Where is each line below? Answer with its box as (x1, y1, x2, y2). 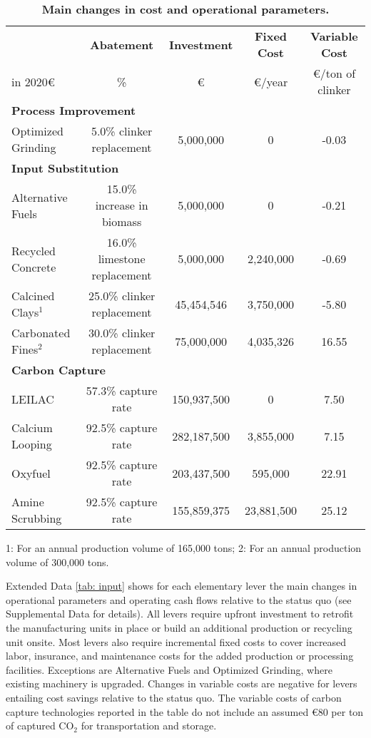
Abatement (89, 36, 154, 53)
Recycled (11, 242, 56, 259)
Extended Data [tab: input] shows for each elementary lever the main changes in (6, 578, 357, 593)
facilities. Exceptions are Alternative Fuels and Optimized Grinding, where (6, 662, 332, 677)
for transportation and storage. (81, 718, 217, 733)
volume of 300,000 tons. (6, 554, 109, 569)
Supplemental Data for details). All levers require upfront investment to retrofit (6, 606, 354, 621)
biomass (101, 213, 142, 230)
